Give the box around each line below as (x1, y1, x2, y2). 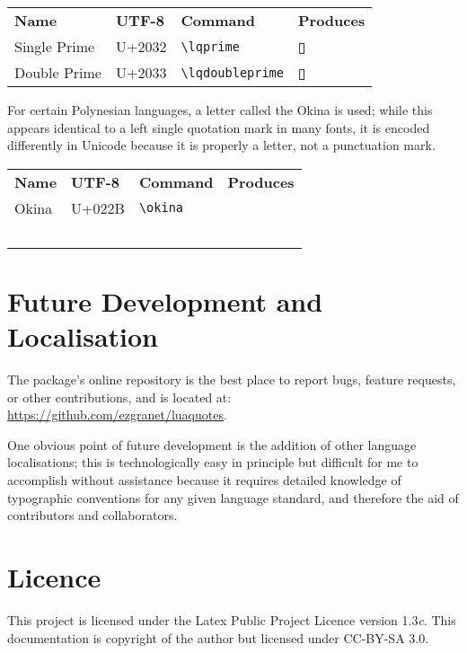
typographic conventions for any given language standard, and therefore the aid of (7, 488, 459, 507)
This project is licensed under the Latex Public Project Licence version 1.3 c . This (7, 610, 456, 629)
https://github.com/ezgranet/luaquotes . (7, 405, 227, 424)
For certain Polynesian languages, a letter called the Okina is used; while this (7, 101, 433, 119)
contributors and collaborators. (7, 506, 178, 525)
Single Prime (14, 36, 95, 57)
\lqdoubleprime (181, 65, 284, 80)
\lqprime (181, 39, 240, 54)
